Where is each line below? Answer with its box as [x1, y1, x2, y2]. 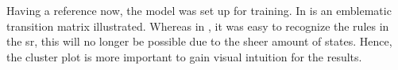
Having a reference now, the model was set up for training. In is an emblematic [6, 2, 392, 18]
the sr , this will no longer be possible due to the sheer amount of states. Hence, [6, 33, 392, 50]
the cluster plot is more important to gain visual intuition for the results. [6, 48, 362, 64]
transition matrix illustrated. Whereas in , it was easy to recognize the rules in [6, 17, 389, 34]
